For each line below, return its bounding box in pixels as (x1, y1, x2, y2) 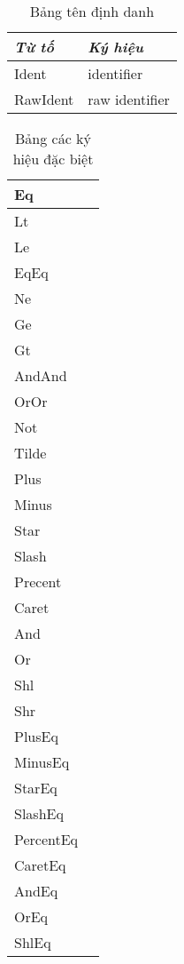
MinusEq (14, 752, 70, 772)
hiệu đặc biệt (12, 148, 94, 169)
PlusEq (14, 726, 58, 746)
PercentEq (14, 829, 79, 849)
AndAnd (14, 365, 67, 386)
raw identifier (88, 89, 170, 109)
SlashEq (14, 803, 64, 824)
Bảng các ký (15, 128, 92, 148)
